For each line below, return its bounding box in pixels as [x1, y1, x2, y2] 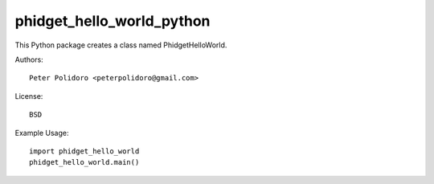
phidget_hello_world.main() [29, 157, 140, 167]
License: [14, 91, 43, 100]
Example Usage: [14, 128, 69, 137]
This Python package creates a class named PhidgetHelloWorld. [14, 40, 227, 50]
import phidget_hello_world [29, 146, 140, 156]
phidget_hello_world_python [14, 12, 211, 30]
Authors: [14, 55, 43, 64]
